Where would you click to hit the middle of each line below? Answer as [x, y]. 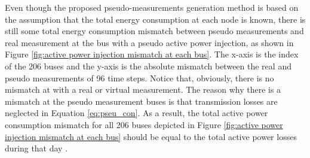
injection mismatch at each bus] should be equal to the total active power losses [151, 136]
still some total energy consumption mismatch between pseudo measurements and [154, 31]
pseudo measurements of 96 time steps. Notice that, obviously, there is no [139, 78]
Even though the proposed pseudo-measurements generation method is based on [152, 7]
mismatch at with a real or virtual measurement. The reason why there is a [143, 89]
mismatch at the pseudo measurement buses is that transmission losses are [141, 101]
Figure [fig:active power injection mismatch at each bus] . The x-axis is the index [152, 54]
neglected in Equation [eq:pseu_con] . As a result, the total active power [136, 113]
